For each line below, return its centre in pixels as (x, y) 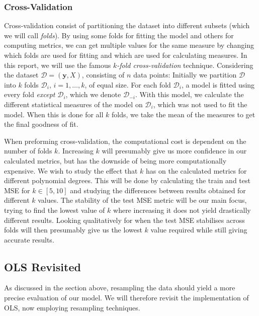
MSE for (17, 190)
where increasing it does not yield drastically (182, 210)
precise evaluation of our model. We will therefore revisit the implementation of (126, 298)
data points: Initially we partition (185, 75)
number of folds (28, 151)
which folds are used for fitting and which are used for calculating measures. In (126, 55)
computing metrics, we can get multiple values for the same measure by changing (129, 45)
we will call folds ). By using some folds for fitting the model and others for (119, 35)
